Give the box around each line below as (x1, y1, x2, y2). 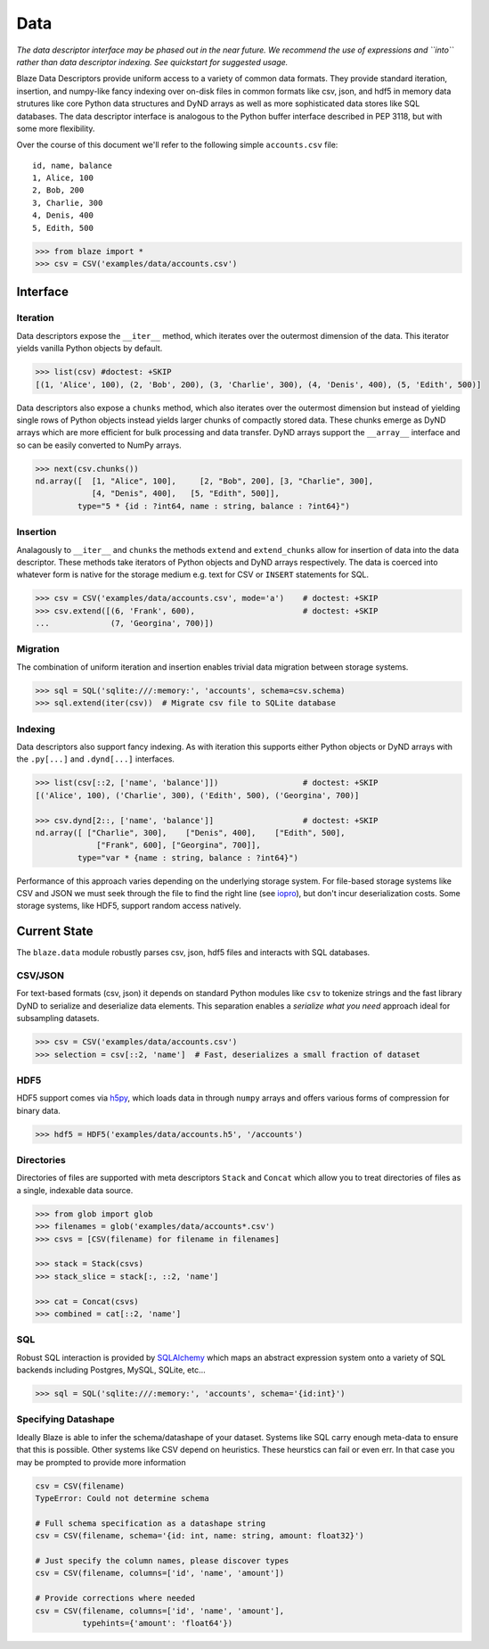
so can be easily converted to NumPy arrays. (16, 440, 182, 450)
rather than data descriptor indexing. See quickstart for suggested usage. (16, 56, 289, 67)
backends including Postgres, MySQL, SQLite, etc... (16, 1365, 207, 1375)
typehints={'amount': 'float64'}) (81, 1618, 233, 1628)
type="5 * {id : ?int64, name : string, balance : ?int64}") (77, 500, 351, 511)
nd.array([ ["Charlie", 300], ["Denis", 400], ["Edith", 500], (35, 828, 346, 837)
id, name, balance (32, 161, 113, 170)
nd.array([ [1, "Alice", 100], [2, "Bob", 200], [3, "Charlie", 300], (35, 476, 374, 486)
